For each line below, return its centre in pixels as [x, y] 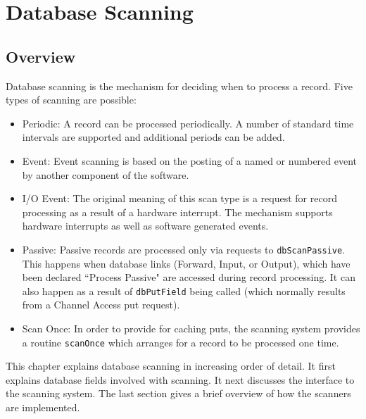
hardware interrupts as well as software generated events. [145, 226]
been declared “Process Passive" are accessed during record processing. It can [189, 277]
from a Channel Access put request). [101, 305]
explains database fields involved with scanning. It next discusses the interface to [180, 379]
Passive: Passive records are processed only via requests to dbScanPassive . [184, 249]
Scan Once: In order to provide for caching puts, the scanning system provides [191, 329]
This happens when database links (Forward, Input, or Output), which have [186, 263]
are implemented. [43, 407]
